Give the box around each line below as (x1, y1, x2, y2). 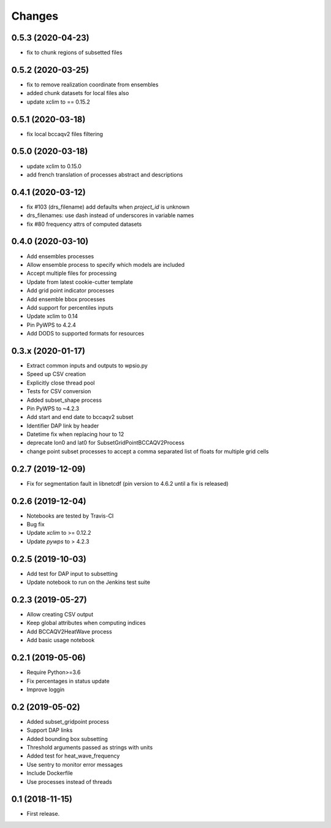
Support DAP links (26, 727, 73, 734)
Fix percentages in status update (26, 677, 110, 684)
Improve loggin (26, 686, 65, 693)
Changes (11, 9, 58, 23)
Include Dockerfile (26, 770, 74, 777)
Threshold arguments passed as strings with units (26, 744, 153, 751)
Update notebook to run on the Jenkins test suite (26, 578, 150, 586)
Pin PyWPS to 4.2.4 (26, 321, 77, 328)
